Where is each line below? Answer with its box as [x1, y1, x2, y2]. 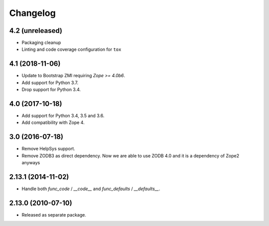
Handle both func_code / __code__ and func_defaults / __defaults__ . [21, 186, 160, 192]
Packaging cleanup [21, 40, 61, 46]
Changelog [9, 7, 56, 18]
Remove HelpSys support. [21, 146, 76, 152]
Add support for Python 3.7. [21, 80, 79, 86]
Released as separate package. [21, 212, 87, 218]
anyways [21, 160, 40, 166]
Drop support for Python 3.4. [21, 87, 81, 93]
